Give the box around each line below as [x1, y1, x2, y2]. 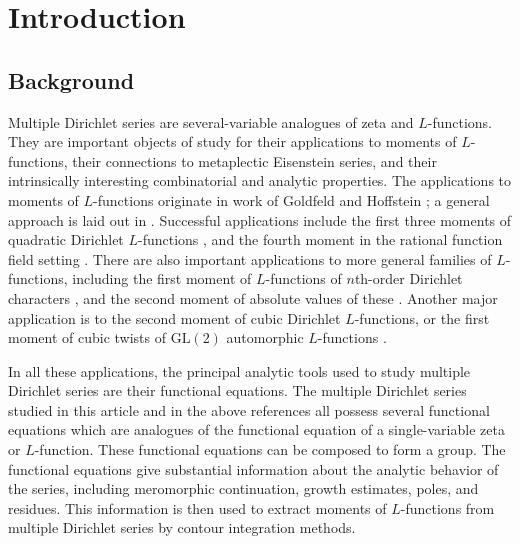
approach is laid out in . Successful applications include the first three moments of [8, 209, 512, 230]
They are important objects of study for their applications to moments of [8, 131, 457, 152]
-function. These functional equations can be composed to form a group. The [34, 439, 506, 460]
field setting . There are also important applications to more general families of [8, 248, 492, 269]
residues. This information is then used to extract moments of [8, 497, 387, 518]
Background [8, 64, 135, 95]
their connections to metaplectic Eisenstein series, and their [72, 150, 437, 171]
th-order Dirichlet [354, 268, 463, 289]
